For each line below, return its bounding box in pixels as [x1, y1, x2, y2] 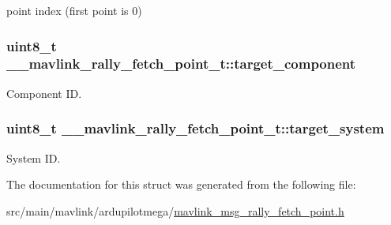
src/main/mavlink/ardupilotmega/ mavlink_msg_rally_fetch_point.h [6, 202, 344, 219]
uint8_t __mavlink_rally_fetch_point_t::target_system [6, 118, 385, 138]
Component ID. [6, 84, 82, 101]
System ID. [6, 149, 61, 166]
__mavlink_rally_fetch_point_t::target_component [6, 54, 356, 73]
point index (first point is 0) [6, 2, 142, 18]
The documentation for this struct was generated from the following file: [6, 176, 356, 193]
